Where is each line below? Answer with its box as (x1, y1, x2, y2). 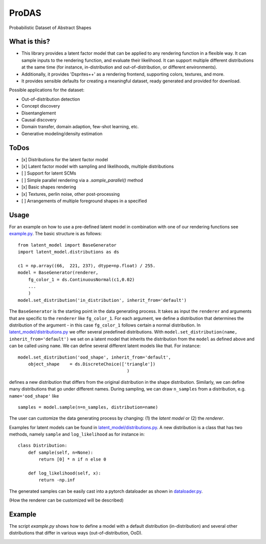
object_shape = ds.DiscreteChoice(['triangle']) (28, 361, 156, 367)
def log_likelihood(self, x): (28, 471, 101, 476)
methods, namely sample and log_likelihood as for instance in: (9, 432, 145, 437)
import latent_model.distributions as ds (18, 249, 119, 255)
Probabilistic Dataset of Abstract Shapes (9, 25, 92, 31)
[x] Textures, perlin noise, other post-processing (21, 191, 120, 197)
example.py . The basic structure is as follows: (9, 231, 102, 237)
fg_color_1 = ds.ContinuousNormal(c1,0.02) (28, 277, 135, 282)
